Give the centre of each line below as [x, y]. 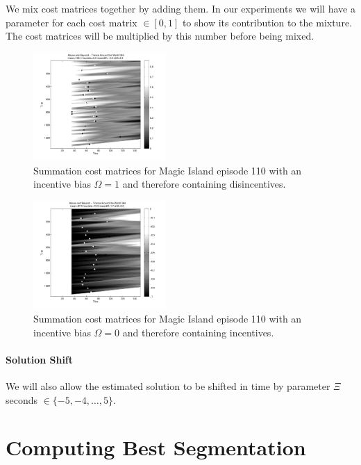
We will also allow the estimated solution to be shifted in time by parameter [168, 385]
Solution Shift [40, 359]
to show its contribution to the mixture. [267, 22]
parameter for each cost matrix [72, 22]
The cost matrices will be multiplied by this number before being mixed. [160, 36]
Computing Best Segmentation [156, 447]
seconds [22, 399]
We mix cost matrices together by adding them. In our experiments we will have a [180, 8]
